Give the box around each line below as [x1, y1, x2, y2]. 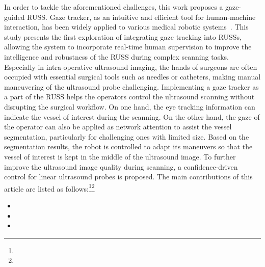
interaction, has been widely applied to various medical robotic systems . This [4, 21, 249, 32]
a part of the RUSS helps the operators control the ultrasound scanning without [4, 91, 255, 102]
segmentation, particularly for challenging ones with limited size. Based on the [4, 131, 249, 142]
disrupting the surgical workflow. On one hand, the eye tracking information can [4, 101, 255, 112]
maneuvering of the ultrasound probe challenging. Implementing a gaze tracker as [4, 81, 259, 92]
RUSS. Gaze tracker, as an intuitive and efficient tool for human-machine [27, 11, 256, 22]
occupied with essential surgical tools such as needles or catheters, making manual [4, 71, 261, 82]
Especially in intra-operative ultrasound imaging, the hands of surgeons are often [4, 61, 257, 72]
